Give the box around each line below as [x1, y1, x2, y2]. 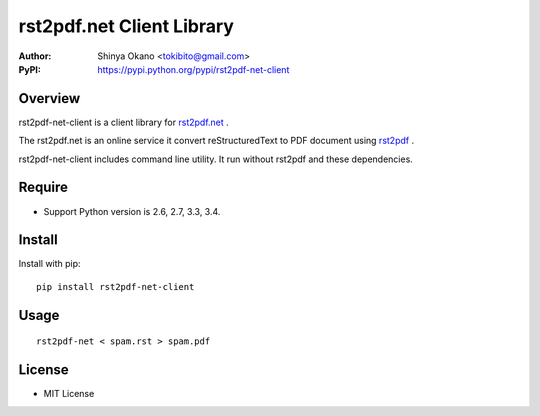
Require [18, 179, 69, 196]
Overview [18, 90, 81, 107]
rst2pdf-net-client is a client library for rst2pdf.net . [18, 116, 229, 128]
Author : [18, 50, 52, 62]
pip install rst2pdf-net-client [36, 281, 195, 292]
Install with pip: [18, 258, 81, 270]
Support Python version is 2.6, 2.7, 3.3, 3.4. [43, 205, 221, 217]
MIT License [43, 388, 95, 400]
